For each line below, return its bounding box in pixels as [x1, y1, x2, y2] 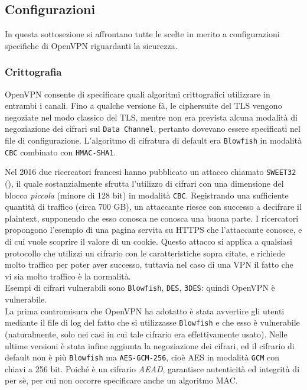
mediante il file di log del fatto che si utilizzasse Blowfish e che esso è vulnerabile [5, 316, 300, 329]
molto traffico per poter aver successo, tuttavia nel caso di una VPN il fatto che [5, 258, 293, 271]
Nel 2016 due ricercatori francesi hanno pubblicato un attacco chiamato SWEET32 [5, 165, 296, 178]
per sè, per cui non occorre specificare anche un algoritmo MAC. [5, 374, 238, 386]
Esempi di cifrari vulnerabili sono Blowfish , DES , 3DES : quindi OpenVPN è [5, 281, 275, 294]
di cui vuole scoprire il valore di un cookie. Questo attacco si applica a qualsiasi [5, 235, 292, 248]
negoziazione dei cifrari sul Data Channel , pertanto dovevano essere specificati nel [5, 122, 301, 135]
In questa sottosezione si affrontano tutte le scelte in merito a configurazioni [5, 28, 280, 40]
